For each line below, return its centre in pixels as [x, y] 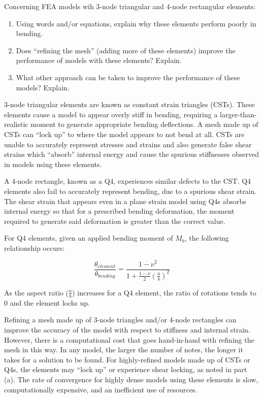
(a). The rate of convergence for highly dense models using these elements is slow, [131, 379]
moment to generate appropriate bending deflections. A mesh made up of [144, 124]
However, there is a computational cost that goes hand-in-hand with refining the [129, 339]
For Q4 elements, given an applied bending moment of [89, 238]
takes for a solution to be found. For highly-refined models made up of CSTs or [127, 359]
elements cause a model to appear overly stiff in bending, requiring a [111, 114]
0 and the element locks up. [47, 302]
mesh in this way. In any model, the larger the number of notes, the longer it [124, 350]
